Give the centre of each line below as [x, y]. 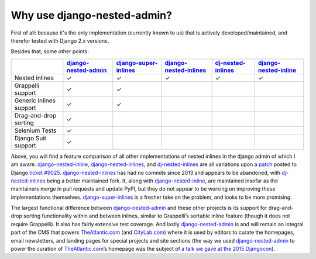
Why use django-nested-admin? [92, 15]
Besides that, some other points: [50, 51]
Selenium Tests [35, 130]
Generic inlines [35, 101]
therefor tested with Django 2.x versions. [60, 40]
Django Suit [30, 138]
